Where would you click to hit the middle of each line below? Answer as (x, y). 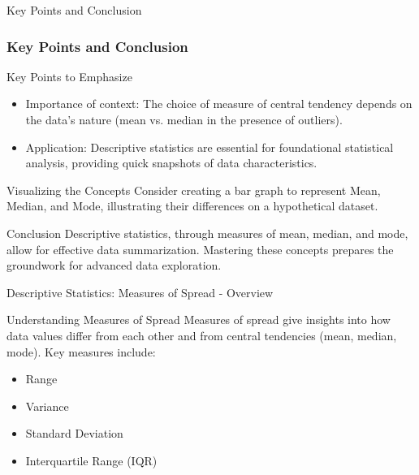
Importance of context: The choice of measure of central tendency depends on (219, 104)
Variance (47, 406)
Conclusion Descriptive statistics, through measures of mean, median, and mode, (207, 233)
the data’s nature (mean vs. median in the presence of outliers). (184, 119)
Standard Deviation (74, 433)
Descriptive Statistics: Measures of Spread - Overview (140, 292)
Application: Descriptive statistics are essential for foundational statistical (209, 147)
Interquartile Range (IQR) (91, 460)
